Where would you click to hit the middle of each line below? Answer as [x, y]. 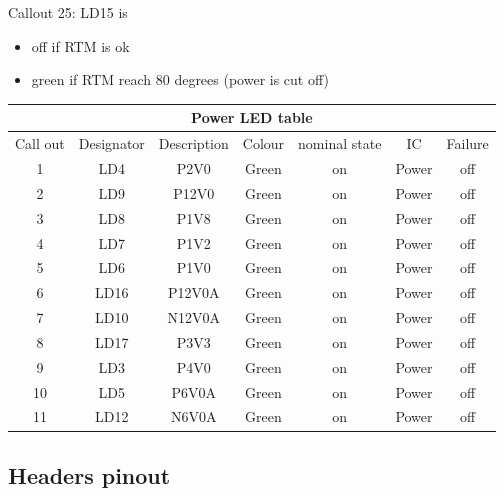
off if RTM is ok [80, 45]
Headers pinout [89, 474]
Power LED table [252, 117]
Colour [263, 143]
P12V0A [194, 292]
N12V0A [194, 317]
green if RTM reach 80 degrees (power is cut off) [180, 79]
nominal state [340, 143]
